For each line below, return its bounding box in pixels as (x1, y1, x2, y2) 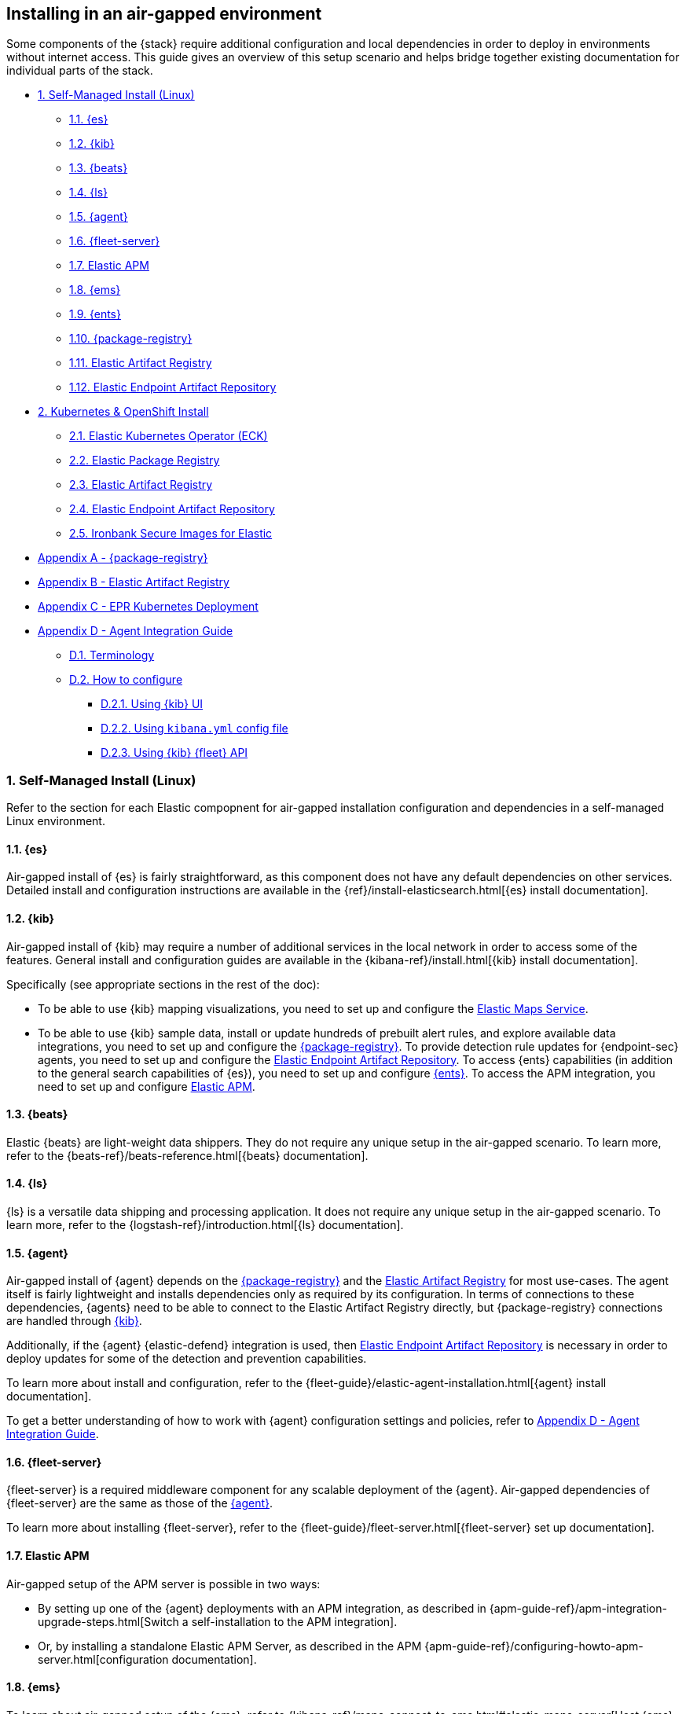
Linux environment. (6, 814, 105, 828)
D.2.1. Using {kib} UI (101, 697, 204, 711)
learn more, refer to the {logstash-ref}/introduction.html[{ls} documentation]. (6, 1218, 404, 1232)
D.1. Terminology (69, 648, 155, 662)
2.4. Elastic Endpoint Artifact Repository (69, 502, 275, 516)
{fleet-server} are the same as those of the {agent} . (6, 1496, 273, 1510)
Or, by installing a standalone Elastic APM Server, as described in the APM (38, 1639, 422, 1653)
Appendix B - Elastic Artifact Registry (38, 575, 229, 589)
